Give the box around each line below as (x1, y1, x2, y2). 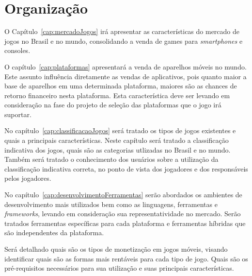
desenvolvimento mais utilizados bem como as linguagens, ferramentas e (4, 199, 218, 209)
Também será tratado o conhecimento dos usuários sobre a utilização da (4, 154, 219, 164)
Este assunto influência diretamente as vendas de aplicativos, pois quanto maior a (4, 71, 247, 81)
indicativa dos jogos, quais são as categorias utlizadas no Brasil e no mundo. (4, 144, 231, 155)
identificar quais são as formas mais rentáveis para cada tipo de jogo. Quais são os (4, 253, 248, 263)
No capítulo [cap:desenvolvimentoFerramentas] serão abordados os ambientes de (4, 190, 242, 200)
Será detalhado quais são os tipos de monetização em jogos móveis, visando (4, 244, 228, 254)
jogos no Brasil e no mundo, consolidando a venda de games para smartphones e (4, 35, 243, 46)
